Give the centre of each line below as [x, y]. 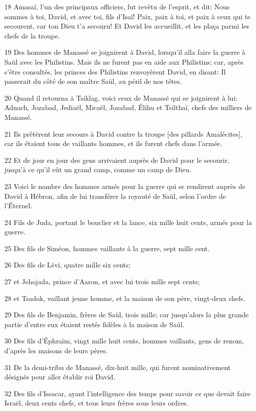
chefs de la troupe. [32, 35]
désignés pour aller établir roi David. [60, 377]
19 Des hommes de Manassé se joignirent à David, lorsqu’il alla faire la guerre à [125, 52]
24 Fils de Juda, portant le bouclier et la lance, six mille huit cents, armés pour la [128, 222]
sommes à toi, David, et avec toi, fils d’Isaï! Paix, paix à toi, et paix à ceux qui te [128, 16]
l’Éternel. [18, 205]
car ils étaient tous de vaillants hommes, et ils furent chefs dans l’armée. [113, 143]
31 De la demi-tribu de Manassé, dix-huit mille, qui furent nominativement [118, 367]
